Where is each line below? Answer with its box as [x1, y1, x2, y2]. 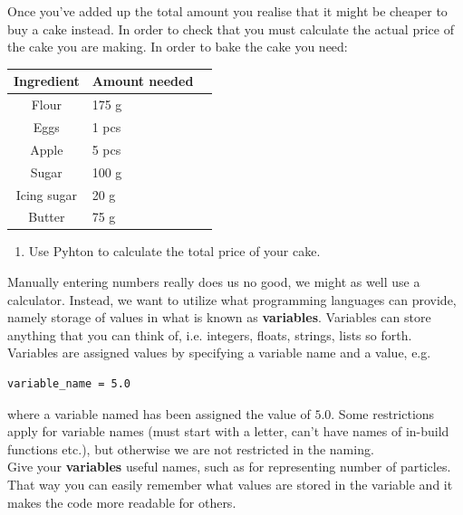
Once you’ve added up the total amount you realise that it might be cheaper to [7, 2, 448, 20]
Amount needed [92, 72, 194, 91]
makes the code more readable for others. [7, 492, 236, 511]
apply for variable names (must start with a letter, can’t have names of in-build [7, 422, 449, 441]
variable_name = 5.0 [7, 377, 131, 390]
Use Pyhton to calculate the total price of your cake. [28, 242, 321, 261]
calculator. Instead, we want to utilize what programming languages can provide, [7, 290, 457, 309]
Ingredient [14, 72, 80, 91]
